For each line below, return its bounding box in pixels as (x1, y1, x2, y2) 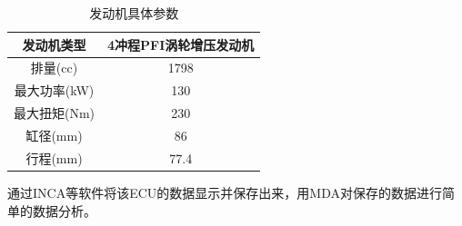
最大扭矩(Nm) (14, 103, 95, 123)
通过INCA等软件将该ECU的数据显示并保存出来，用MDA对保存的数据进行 (7, 182, 442, 201)
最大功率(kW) (14, 81, 95, 100)
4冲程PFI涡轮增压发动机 (107, 34, 255, 54)
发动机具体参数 (89, 4, 179, 22)
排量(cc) (30, 58, 78, 77)
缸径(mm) (25, 125, 83, 144)
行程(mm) (25, 148, 83, 167)
